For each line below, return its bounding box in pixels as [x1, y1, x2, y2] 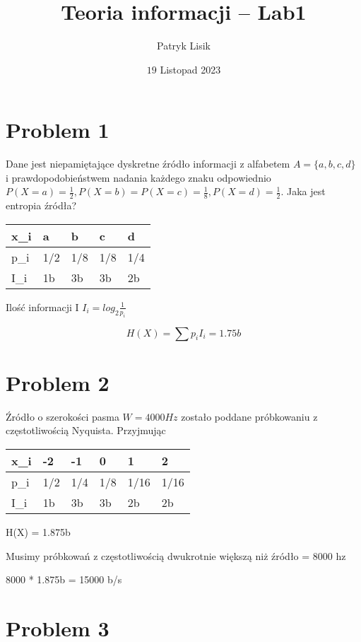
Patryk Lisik [157, 38, 211, 53]
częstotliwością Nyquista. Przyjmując [6, 423, 166, 438]
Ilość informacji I [6, 299, 79, 314]
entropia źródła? [6, 198, 77, 213]
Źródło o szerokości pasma [6, 409, 119, 424]
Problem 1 [6, 115, 110, 144]
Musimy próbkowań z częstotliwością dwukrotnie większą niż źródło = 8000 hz [6, 548, 346, 563]
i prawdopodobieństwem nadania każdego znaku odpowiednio [6, 170, 271, 185]
